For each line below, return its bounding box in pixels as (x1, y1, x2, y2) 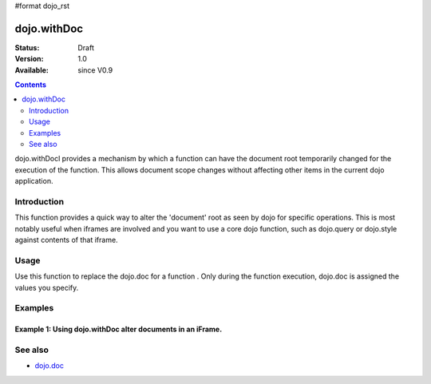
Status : (14, 42, 40, 52)
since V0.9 (77, 65, 113, 75)
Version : (14, 54, 44, 64)
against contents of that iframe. (14, 236, 119, 245)
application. (14, 176, 53, 186)
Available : (14, 65, 49, 75)
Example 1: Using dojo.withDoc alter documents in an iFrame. (14, 324, 223, 335)
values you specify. (14, 283, 79, 292)
